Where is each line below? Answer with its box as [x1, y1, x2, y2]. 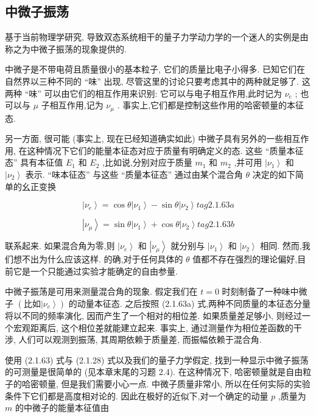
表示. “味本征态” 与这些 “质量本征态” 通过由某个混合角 [25, 168, 243, 180]
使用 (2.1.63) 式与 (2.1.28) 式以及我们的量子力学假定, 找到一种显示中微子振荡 [5, 353, 309, 366]
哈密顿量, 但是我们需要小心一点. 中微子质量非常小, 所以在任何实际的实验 [21, 377, 311, 390]
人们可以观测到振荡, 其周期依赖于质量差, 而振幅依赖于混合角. [18, 333, 262, 346]
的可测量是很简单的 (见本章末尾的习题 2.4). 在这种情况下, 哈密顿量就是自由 [5, 365, 303, 378]
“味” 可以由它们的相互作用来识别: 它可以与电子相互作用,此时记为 [24, 86, 282, 99]
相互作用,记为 [49, 99, 104, 111]
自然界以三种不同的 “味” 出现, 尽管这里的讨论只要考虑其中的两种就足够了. [5, 74, 299, 87]
